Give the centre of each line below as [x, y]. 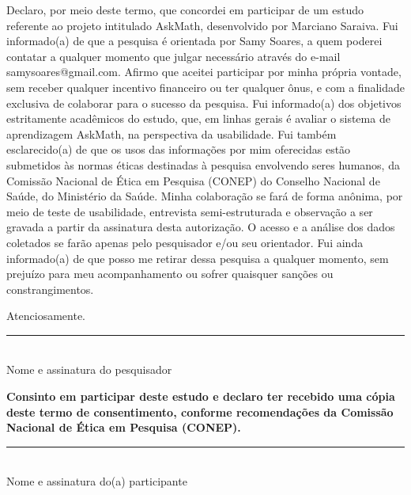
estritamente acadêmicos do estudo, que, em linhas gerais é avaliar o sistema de [198, 118]
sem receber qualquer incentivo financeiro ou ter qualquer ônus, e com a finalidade [205, 87]
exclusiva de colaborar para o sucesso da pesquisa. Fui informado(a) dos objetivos [204, 103]
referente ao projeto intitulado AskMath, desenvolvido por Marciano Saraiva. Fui [202, 25]
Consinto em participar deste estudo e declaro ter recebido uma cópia [201, 396]
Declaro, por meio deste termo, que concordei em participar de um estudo [185, 10]
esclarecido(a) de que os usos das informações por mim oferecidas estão [179, 149]
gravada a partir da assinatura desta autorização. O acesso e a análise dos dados [201, 227]
